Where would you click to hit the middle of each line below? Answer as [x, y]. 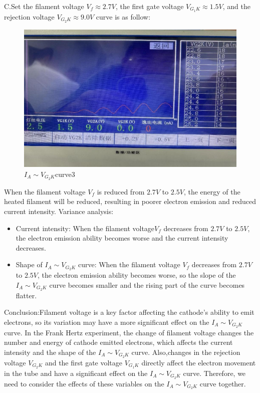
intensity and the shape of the [50, 352]
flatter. [26, 295]
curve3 [65, 174]
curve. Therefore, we [214, 373]
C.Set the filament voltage [44, 6]
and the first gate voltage [84, 362]
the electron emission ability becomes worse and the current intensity [122, 238]
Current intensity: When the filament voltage [85, 228]
